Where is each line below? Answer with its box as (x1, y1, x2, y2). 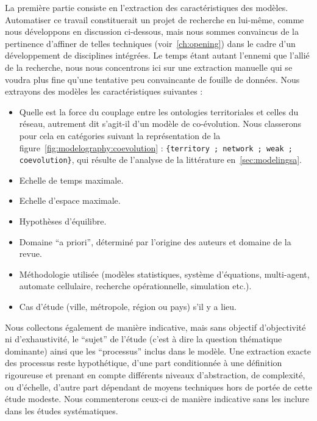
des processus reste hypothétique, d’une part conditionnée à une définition (5, 356, 282, 369)
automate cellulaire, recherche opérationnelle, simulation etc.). (19, 279, 252, 292)
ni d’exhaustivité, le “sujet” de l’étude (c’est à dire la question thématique (5, 333, 282, 345)
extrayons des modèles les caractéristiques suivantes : (5, 85, 203, 98)
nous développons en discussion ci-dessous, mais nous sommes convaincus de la (5, 25, 299, 38)
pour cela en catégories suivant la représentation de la (19, 129, 221, 142)
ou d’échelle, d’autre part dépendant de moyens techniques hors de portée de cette (5, 380, 312, 393)
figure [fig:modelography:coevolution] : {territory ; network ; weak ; (19, 141, 293, 154)
